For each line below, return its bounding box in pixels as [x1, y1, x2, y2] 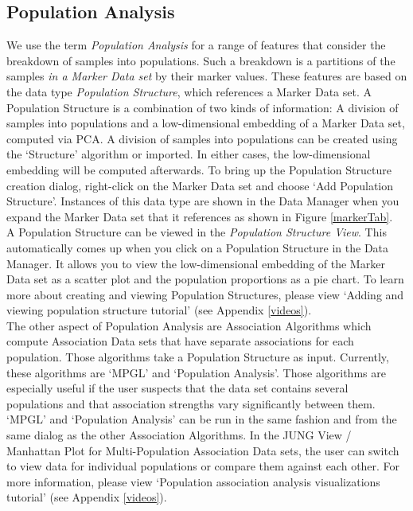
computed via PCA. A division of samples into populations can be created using [6, 130, 398, 146]
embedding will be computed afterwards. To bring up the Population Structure [6, 161, 392, 177]
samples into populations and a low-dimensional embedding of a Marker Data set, [6, 115, 405, 131]
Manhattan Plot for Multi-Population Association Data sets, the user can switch [6, 442, 399, 458]
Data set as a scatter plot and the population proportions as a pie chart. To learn [6, 271, 404, 287]
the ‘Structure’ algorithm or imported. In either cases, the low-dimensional [6, 146, 371, 162]
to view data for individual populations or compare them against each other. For [6, 458, 400, 474]
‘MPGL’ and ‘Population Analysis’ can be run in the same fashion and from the [6, 411, 397, 427]
